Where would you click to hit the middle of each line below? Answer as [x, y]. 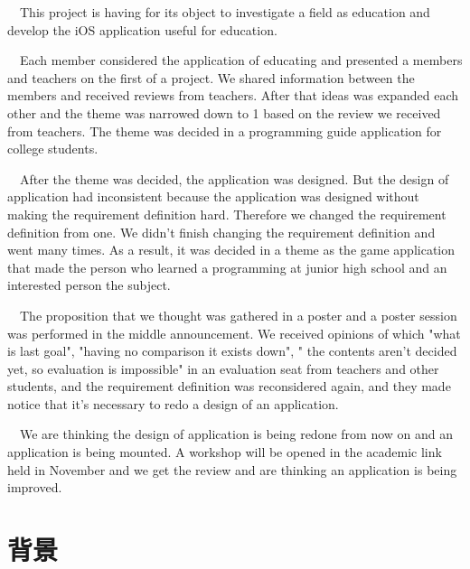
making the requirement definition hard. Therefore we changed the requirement [227, 214]
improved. [35, 487]
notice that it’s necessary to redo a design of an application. [173, 403]
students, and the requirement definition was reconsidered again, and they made [229, 386]
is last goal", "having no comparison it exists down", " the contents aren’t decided [232, 351]
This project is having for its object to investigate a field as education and [225, 12]
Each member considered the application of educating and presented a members [241, 60]
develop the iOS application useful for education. [142, 29]
